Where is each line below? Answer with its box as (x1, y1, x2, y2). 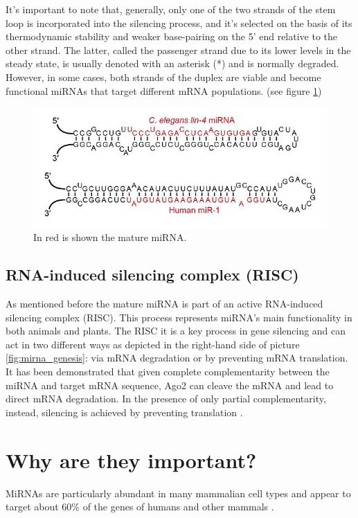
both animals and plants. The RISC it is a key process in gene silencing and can (6, 323, 346, 338)
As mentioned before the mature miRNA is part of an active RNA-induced (6, 296, 323, 311)
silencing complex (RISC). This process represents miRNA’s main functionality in (6, 310, 352, 324)
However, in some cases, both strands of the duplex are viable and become (6, 69, 321, 84)
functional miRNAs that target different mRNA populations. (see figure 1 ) (6, 83, 322, 98)
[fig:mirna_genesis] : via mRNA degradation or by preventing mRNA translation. (6, 350, 348, 365)
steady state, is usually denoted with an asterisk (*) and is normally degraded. (6, 56, 339, 71)
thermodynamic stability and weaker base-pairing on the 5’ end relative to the (6, 29, 338, 44)
